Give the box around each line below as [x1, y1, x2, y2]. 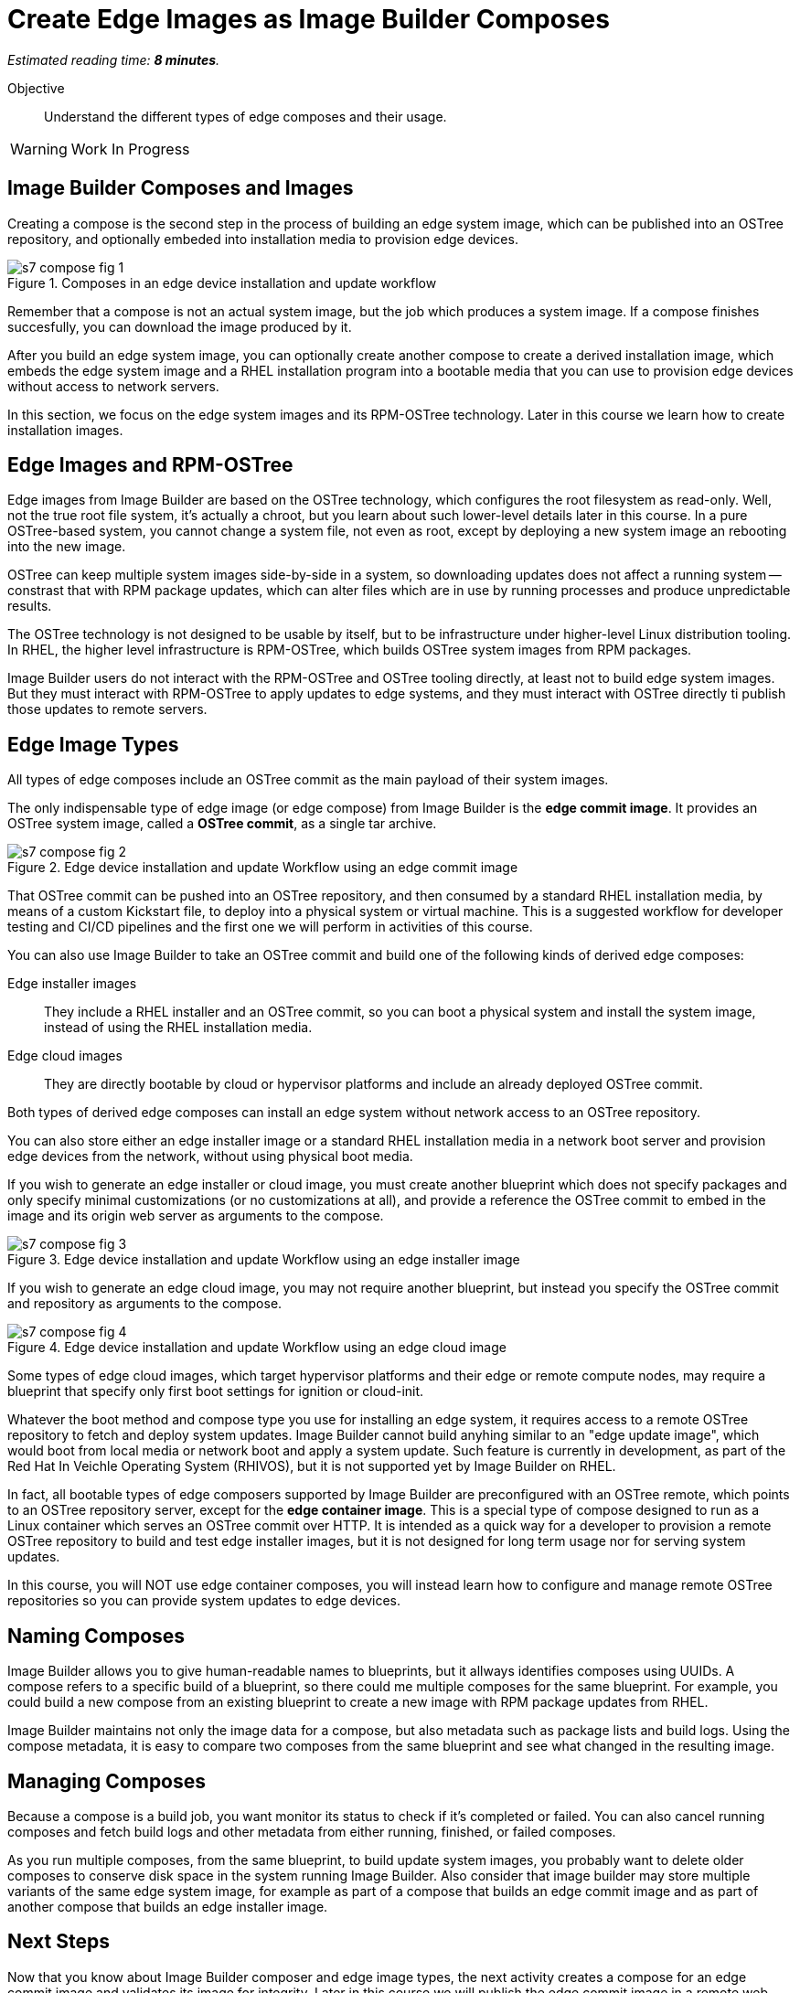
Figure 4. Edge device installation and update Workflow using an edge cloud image [7, 1339, 507, 1356]
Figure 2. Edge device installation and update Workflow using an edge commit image [7, 859, 518, 876]
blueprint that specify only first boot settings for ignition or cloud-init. [7, 1383, 424, 1400]
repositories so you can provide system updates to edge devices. [7, 1593, 401, 1609]
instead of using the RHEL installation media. [44, 1019, 313, 1036]
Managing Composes [7, 1769, 207, 1793]
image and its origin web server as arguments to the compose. [7, 1208, 384, 1224]
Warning [10, 139, 68, 158]
